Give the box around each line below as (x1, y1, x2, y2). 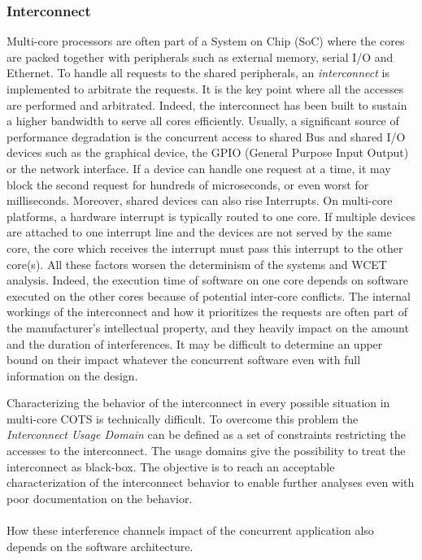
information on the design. (7, 367, 138, 384)
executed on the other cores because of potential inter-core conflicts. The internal (7, 287, 411, 304)
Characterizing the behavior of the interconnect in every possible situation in (7, 394, 390, 411)
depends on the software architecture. (7, 537, 194, 554)
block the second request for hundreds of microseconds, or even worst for (7, 176, 369, 193)
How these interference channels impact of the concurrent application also (7, 522, 374, 539)
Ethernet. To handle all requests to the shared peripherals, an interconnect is (7, 64, 389, 81)
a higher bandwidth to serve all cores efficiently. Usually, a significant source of (7, 112, 399, 129)
